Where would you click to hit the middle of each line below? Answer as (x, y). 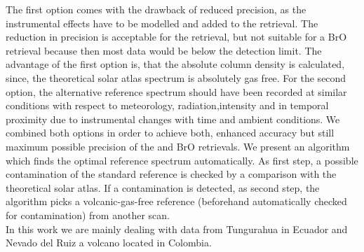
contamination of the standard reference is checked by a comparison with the (171, 174)
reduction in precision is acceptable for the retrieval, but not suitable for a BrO (176, 37)
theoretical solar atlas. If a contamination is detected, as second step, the (163, 187)
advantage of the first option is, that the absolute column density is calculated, (175, 64)
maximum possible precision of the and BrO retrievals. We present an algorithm (178, 146)
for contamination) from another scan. (88, 215)
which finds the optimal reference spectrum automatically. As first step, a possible (182, 160)
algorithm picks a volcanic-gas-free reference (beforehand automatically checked (176, 201)
